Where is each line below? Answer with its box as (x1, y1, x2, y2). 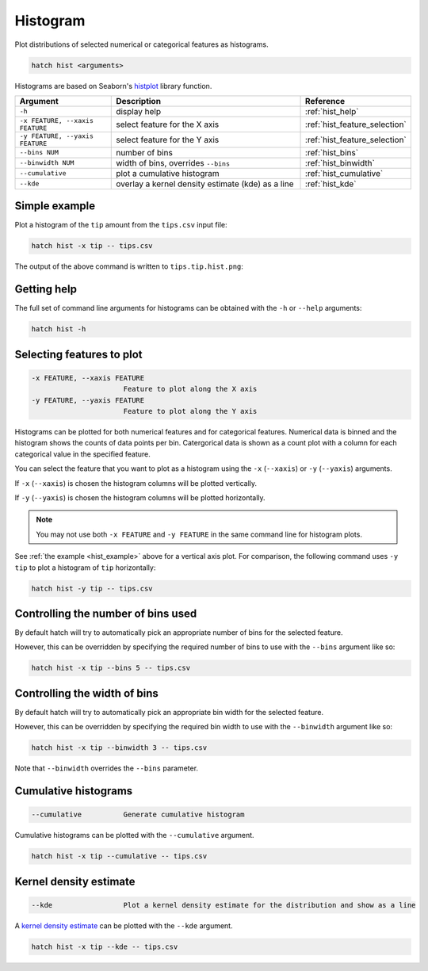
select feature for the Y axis (116, 134, 220, 145)
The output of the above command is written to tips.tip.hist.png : (14, 262, 243, 271)
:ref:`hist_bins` (305, 147, 359, 158)
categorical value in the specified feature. (14, 449, 151, 459)
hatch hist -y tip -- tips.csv (31, 583, 154, 593)
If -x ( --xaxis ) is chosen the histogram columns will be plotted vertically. (14, 478, 258, 487)
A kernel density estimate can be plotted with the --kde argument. (14, 920, 233, 931)
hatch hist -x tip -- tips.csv (31, 242, 154, 250)
